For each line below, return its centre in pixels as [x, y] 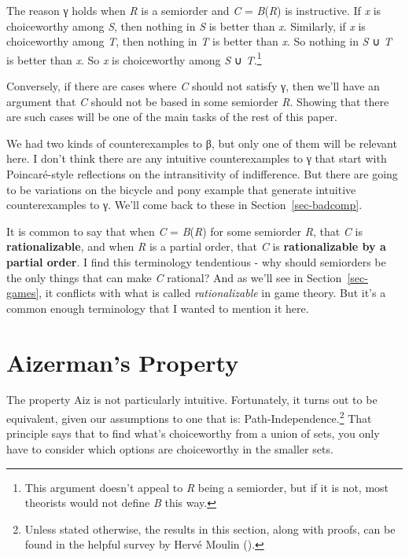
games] [23, 293]
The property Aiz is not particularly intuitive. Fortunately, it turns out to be [192, 400]
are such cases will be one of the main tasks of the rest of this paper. [172, 117]
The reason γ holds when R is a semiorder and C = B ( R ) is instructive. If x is [194, 10]
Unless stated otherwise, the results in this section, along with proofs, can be [210, 529]
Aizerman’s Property [123, 362]
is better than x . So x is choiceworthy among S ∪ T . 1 [134, 58]
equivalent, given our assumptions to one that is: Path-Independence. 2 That [189, 417]
